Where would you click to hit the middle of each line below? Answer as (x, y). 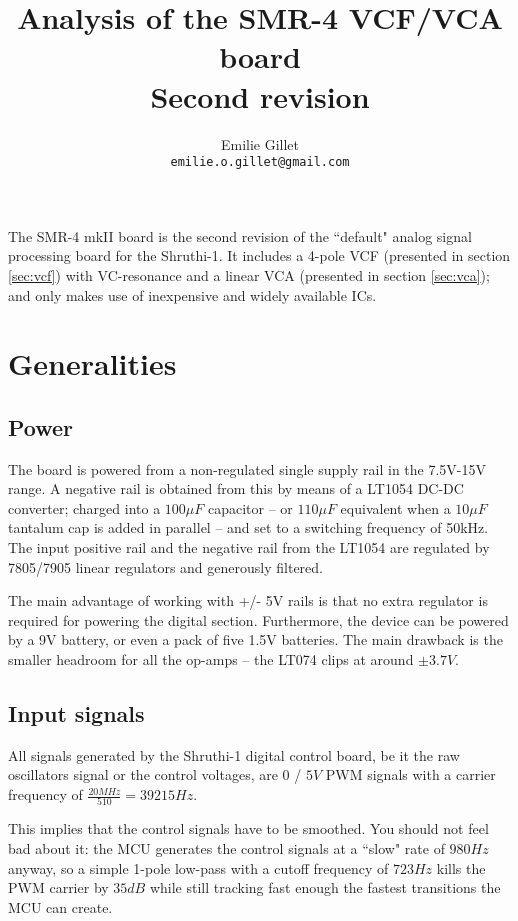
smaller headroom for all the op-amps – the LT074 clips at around (211, 659)
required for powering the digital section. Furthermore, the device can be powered (258, 619)
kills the (461, 867)
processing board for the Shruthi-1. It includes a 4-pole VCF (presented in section (259, 255)
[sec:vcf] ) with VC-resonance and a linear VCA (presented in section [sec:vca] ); (249, 274)
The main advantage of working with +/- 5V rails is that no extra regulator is (248, 600)
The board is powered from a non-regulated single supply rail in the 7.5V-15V (247, 468)
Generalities (92, 363)
